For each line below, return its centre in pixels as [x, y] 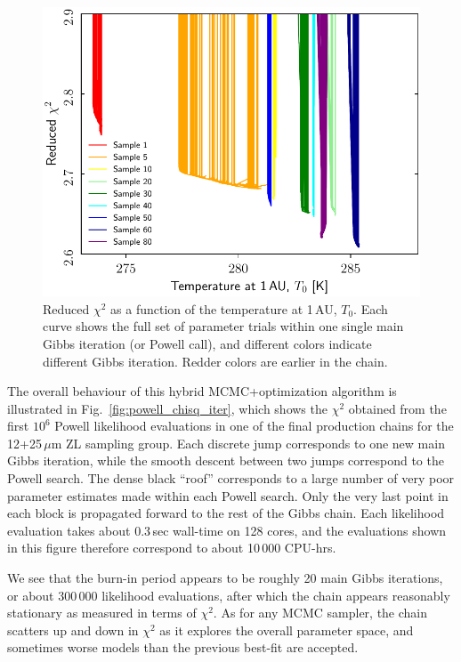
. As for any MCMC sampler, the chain [320, 613]
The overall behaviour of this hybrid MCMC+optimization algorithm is [202, 391]
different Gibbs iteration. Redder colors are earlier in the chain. [215, 361]
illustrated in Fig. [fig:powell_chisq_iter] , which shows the [167, 408]
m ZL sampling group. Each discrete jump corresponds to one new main [248, 443]
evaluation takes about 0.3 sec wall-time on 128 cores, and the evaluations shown [227, 530]
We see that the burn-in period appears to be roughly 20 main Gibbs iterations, [225, 578]
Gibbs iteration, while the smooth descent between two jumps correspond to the [226, 460]
